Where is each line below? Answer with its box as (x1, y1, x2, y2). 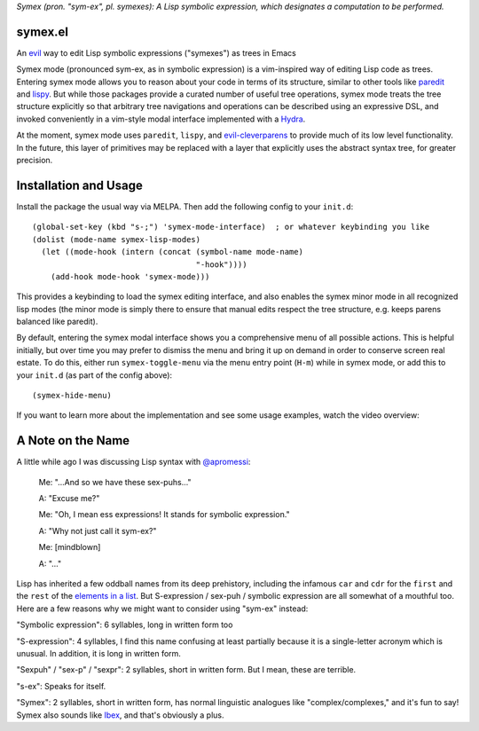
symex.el (16, 24, 69, 39)
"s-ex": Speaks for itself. (16, 680, 106, 691)
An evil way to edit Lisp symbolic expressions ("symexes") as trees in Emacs (16, 47, 296, 58)
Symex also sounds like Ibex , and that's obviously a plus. (16, 710, 225, 720)
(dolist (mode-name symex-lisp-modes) (32, 234, 201, 244)
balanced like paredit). (16, 316, 98, 327)
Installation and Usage (16, 177, 144, 193)
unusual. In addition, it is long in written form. (16, 648, 182, 658)
